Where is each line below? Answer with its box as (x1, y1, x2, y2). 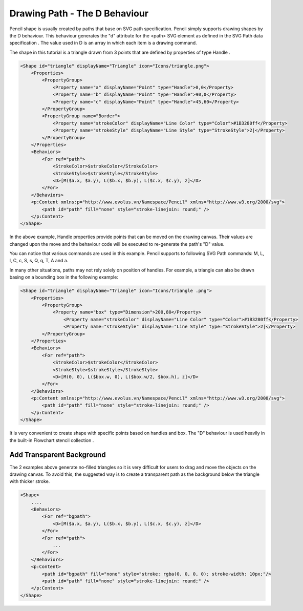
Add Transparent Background (9, 451, 106, 459)
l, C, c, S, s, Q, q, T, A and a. (9, 258, 69, 264)
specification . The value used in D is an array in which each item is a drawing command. (9, 40, 197, 46)
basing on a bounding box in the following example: (9, 274, 119, 280)
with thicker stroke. (9, 478, 50, 484)
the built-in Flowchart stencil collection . (9, 437, 94, 443)
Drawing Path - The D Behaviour (9, 8, 148, 19)
